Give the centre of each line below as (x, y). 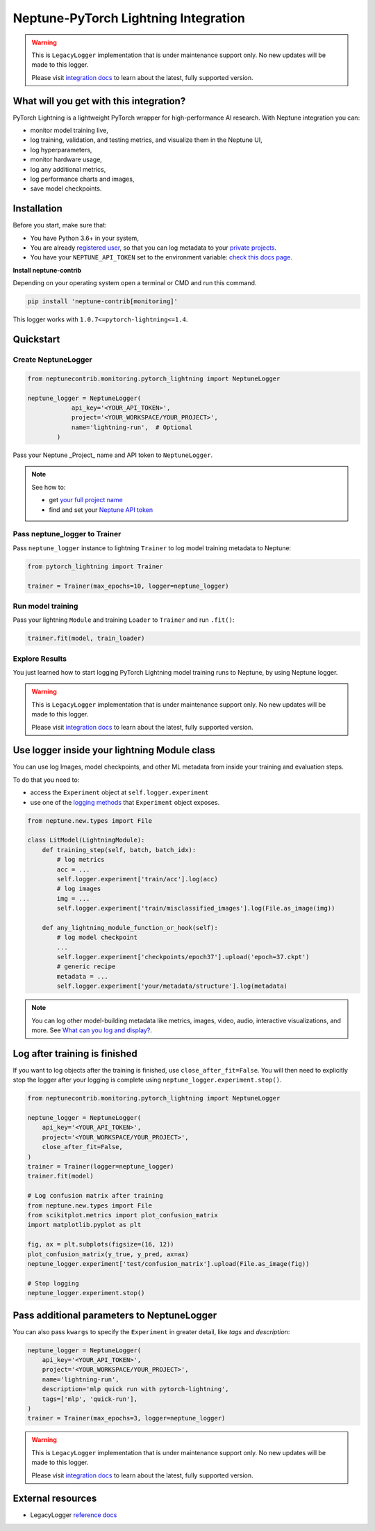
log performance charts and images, (82, 179)
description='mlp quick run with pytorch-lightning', (135, 1389)
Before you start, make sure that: (60, 225)
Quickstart (36, 339)
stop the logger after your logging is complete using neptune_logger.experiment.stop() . (147, 1080)
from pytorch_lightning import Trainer (95, 566)
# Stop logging (53, 1283)
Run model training (45, 606)
